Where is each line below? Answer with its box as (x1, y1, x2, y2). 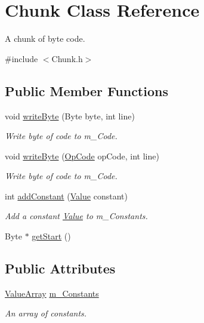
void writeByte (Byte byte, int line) (5, 109, 135, 122)
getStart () (32, 230, 71, 242)
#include (5, 52, 38, 64)
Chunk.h (51, 52, 83, 64)
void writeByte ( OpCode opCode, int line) (5, 149, 159, 162)
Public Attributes (5, 259, 116, 278)
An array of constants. (5, 307, 87, 319)
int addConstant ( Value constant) (5, 189, 128, 202)
